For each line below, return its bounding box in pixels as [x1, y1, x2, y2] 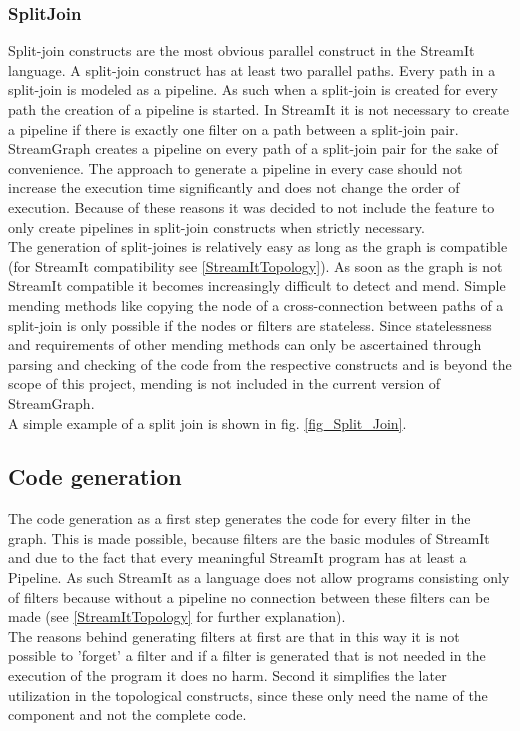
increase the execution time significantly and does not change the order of [8, 177, 460, 198]
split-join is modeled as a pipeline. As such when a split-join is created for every [8, 79, 498, 100]
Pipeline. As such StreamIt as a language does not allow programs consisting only [8, 567, 510, 588]
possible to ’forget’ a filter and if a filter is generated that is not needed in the [8, 645, 486, 666]
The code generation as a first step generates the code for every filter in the [8, 508, 471, 529]
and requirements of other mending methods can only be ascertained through [8, 334, 482, 355]
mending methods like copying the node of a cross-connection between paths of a [8, 294, 504, 315]
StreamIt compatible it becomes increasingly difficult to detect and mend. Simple [8, 275, 506, 296]
